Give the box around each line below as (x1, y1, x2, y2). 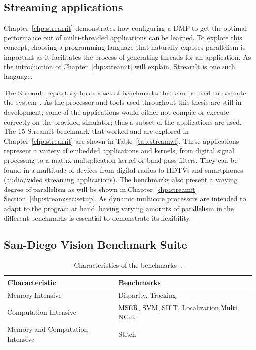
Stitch (118, 328, 136, 339)
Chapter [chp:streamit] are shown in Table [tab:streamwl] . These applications (4, 135, 239, 146)
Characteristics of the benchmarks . (74, 260, 182, 270)
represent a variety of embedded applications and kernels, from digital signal (4, 145, 234, 156)
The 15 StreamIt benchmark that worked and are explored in (4, 126, 189, 136)
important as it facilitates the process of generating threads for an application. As (4, 51, 251, 62)
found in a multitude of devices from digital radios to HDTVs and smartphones (4, 164, 243, 175)
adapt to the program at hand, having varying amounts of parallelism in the (4, 203, 234, 213)
